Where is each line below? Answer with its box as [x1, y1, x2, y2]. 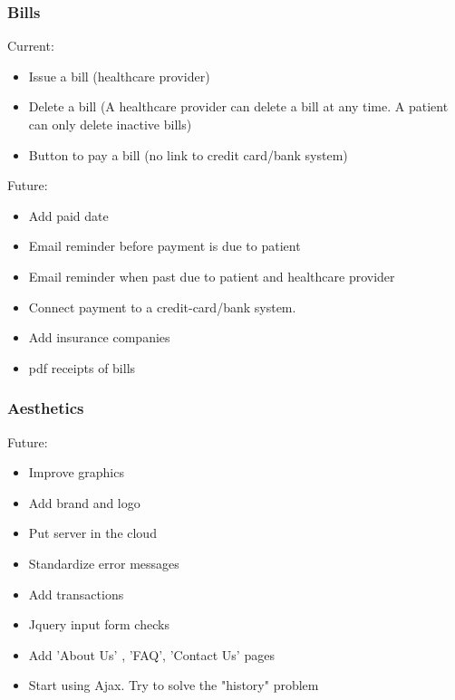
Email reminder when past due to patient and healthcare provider [28, 266, 395, 285]
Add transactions [28, 584, 124, 603]
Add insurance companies [28, 328, 170, 347]
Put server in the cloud [28, 523, 157, 542]
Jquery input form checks [28, 615, 169, 634]
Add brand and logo [28, 493, 140, 512]
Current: [7, 36, 54, 55]
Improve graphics [28, 463, 124, 482]
